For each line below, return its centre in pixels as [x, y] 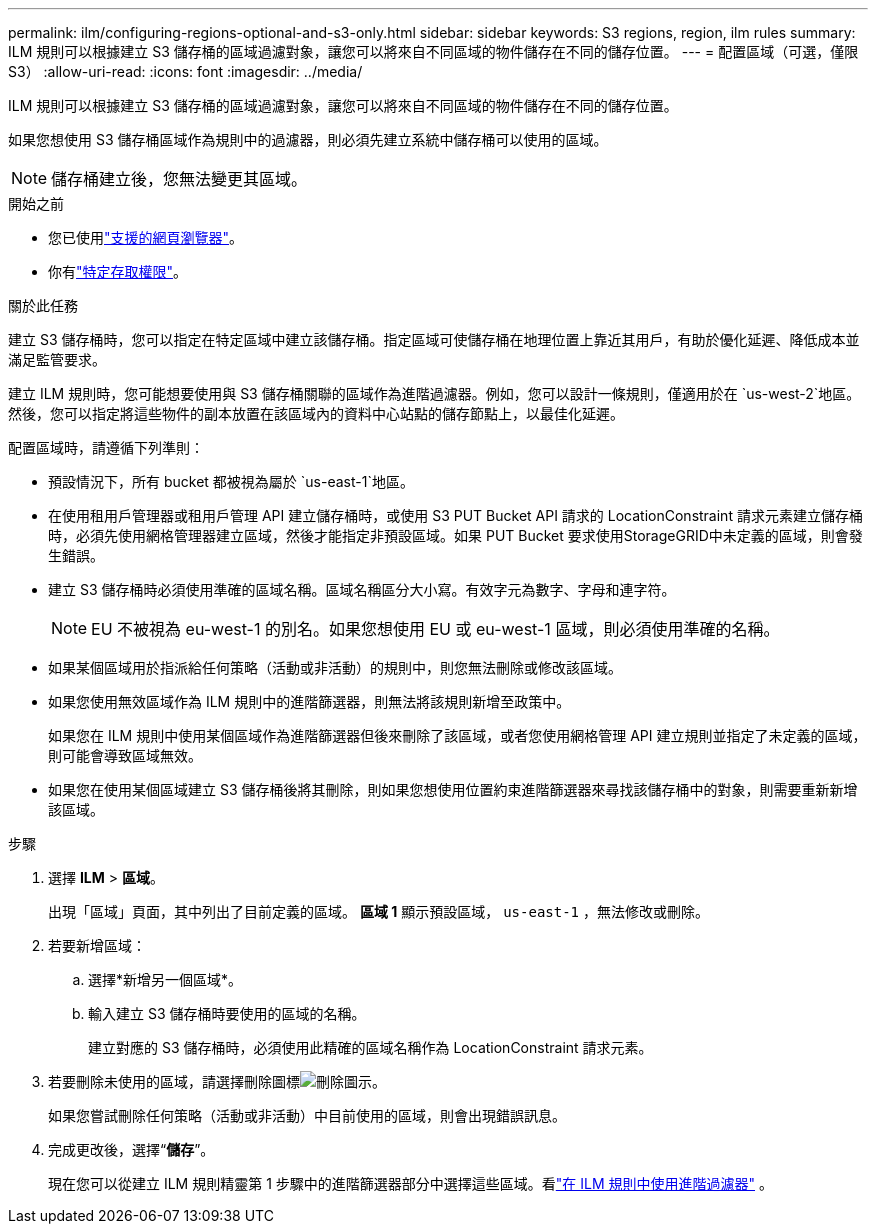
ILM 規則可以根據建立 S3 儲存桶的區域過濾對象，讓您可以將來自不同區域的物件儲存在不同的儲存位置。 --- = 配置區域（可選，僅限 [433, 51]
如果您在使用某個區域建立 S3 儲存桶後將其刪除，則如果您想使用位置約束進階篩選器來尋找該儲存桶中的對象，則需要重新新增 [453, 789]
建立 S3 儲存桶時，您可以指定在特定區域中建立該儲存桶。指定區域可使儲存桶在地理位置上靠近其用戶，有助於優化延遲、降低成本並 [434, 339]
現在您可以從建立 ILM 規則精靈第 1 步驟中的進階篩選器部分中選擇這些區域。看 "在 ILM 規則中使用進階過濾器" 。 [410, 1183]
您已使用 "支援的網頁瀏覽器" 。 [146, 237]
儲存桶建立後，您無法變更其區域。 [179, 179]
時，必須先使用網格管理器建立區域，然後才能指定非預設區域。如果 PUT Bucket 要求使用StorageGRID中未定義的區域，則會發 [455, 535]
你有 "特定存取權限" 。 [118, 271]
